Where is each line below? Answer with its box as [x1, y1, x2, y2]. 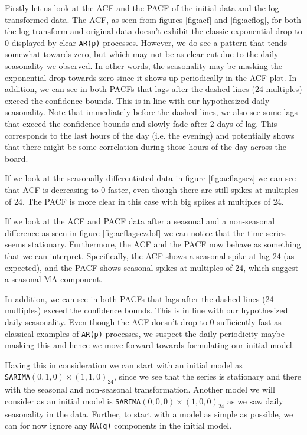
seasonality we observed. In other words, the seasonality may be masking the [5, 60, 282, 72]
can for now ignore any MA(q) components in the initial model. [5, 419, 232, 431]
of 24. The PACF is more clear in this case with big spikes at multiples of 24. [5, 195, 284, 207]
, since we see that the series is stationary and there [113, 370, 302, 382]
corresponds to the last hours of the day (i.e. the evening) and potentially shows [5, 129, 295, 141]
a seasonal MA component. [5, 273, 103, 285]
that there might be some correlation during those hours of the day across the [5, 140, 286, 153]
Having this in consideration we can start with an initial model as [5, 358, 243, 371]
